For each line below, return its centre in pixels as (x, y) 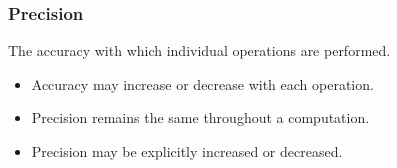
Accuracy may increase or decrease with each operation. (202, 83)
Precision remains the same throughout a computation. (200, 117)
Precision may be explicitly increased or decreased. (187, 151)
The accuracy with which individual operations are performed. (199, 50)
